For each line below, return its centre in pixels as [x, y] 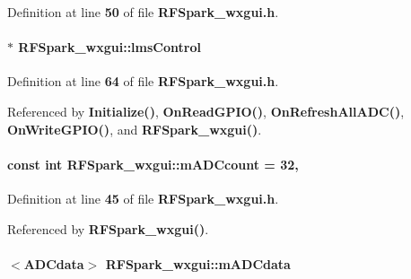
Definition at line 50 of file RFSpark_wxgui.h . [143, 12]
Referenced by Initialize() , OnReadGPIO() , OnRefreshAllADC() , [206, 111]
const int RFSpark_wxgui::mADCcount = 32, [153, 164]
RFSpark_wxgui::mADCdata [198, 263]
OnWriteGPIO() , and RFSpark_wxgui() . [135, 129]
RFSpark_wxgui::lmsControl [109, 47]
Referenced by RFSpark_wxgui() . [108, 228]
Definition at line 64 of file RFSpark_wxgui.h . [143, 81]
